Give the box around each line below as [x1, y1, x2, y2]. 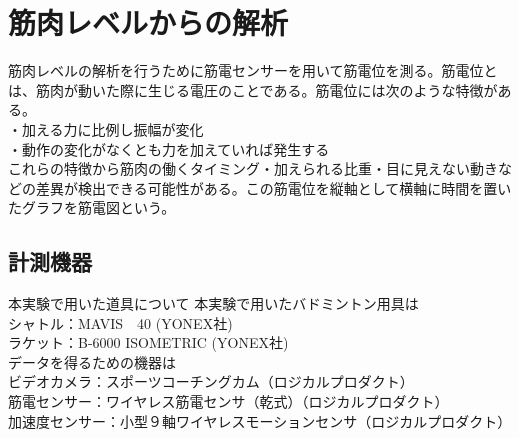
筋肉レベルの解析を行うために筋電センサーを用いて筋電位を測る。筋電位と [8, 60, 498, 81]
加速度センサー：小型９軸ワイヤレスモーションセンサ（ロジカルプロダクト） [8, 410, 512, 431]
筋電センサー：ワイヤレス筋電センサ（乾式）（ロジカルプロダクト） [8, 391, 449, 412]
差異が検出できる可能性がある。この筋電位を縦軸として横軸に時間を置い [35, 177, 512, 198]
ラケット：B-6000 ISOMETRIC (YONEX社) [8, 332, 289, 353]
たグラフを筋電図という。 [8, 197, 176, 218]
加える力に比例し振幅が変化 [21, 118, 204, 139]
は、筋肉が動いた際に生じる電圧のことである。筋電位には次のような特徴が [8, 79, 498, 100]
